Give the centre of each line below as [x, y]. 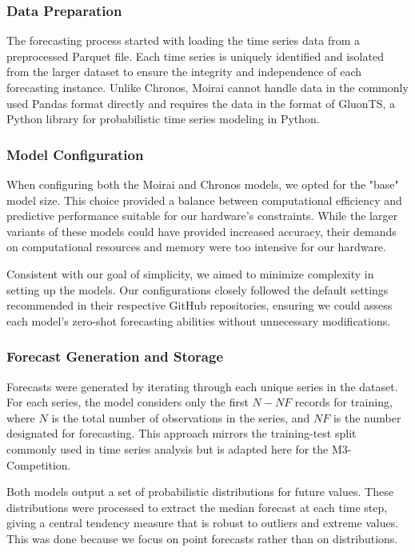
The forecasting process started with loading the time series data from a [184, 40]
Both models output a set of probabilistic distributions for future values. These [200, 492]
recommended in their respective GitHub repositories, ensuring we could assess [200, 305]
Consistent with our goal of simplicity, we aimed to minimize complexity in [190, 273]
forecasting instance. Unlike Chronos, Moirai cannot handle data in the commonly [207, 87]
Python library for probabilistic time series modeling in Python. [163, 119]
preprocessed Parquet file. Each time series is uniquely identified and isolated [195, 56]
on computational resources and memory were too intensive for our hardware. [196, 247]
